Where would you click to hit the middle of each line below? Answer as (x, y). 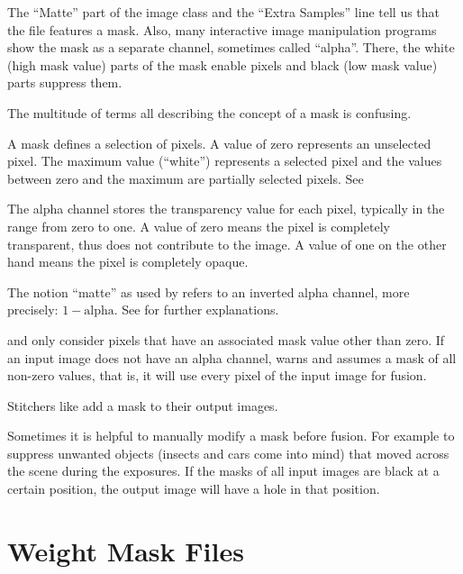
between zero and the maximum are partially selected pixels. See (186, 178)
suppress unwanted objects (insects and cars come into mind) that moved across (228, 453)
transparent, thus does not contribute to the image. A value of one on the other (227, 244)
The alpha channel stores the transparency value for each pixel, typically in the (226, 209)
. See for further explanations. (196, 310)
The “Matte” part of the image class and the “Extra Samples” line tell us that (224, 12)
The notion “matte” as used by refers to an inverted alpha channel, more (209, 292)
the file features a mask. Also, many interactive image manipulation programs (222, 29)
